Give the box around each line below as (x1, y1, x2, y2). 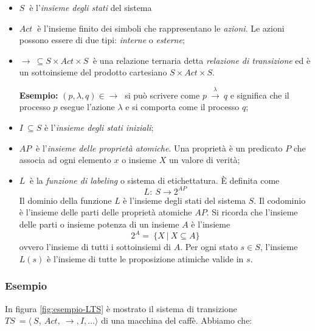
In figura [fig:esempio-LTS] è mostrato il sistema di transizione (5, 302, 237, 315)
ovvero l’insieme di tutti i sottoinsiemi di (19, 240, 171, 253)
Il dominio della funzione (19, 193, 112, 206)
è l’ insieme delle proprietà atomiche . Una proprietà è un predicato (36, 141, 283, 154)
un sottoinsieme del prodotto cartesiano (19, 66, 167, 78)
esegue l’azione (60, 100, 115, 113)
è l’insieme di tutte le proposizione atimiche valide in (47, 252, 244, 265)
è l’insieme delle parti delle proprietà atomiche (19, 206, 192, 218)
